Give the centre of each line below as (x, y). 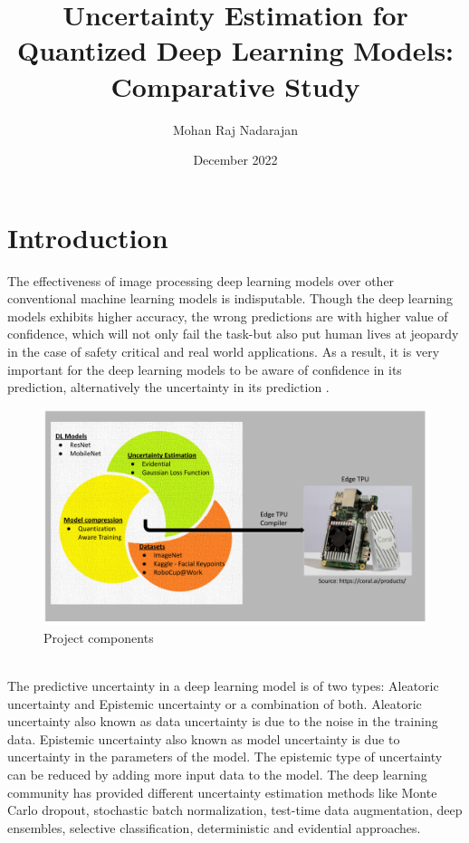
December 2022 (235, 160)
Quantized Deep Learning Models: (235, 50)
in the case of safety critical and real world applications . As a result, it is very (224, 351)
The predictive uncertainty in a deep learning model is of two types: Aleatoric (223, 686)
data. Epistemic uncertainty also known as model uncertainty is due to (204, 738)
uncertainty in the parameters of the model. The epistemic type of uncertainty (225, 757)
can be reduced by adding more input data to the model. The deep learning (217, 775)
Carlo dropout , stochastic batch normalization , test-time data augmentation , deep (235, 810)
